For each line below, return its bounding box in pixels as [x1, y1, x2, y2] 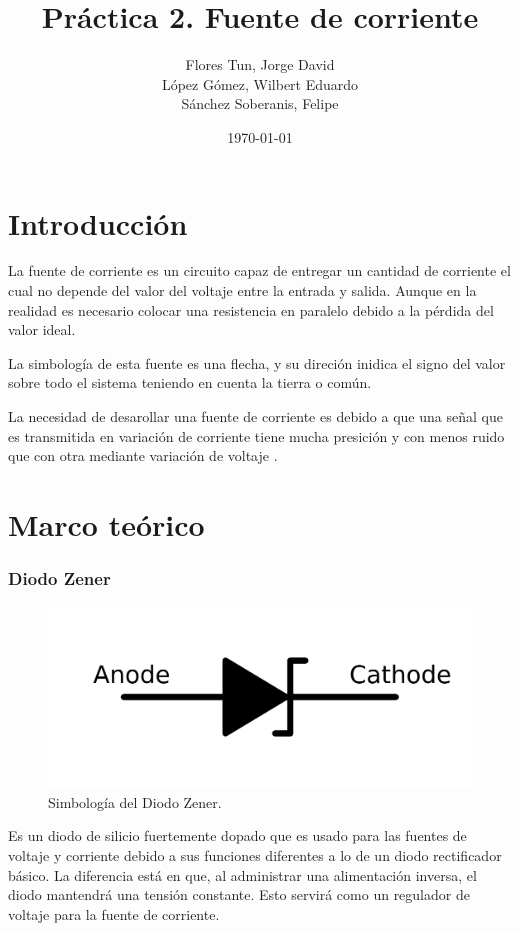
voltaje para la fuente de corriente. [8, 903, 220, 924]
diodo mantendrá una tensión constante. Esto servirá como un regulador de [8, 884, 470, 905]
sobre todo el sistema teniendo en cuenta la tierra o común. [8, 372, 372, 393]
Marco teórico [8, 503, 205, 544]
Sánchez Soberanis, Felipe [181, 93, 339, 114]
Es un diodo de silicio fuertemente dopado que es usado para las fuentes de [8, 825, 467, 846]
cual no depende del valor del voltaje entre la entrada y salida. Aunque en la [8, 280, 477, 301]
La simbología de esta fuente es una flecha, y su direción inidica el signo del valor [8, 352, 506, 373]
